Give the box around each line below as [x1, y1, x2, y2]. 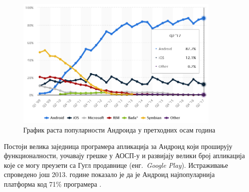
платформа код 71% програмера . [4, 178, 102, 189]
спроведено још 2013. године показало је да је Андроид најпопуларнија [4, 169, 215, 179]
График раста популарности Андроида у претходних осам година [23, 125, 216, 134]
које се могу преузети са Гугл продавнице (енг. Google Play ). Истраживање [4, 160, 228, 170]
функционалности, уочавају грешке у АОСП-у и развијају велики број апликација [4, 150, 245, 161]
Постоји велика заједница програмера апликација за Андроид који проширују [4, 141, 233, 151]
